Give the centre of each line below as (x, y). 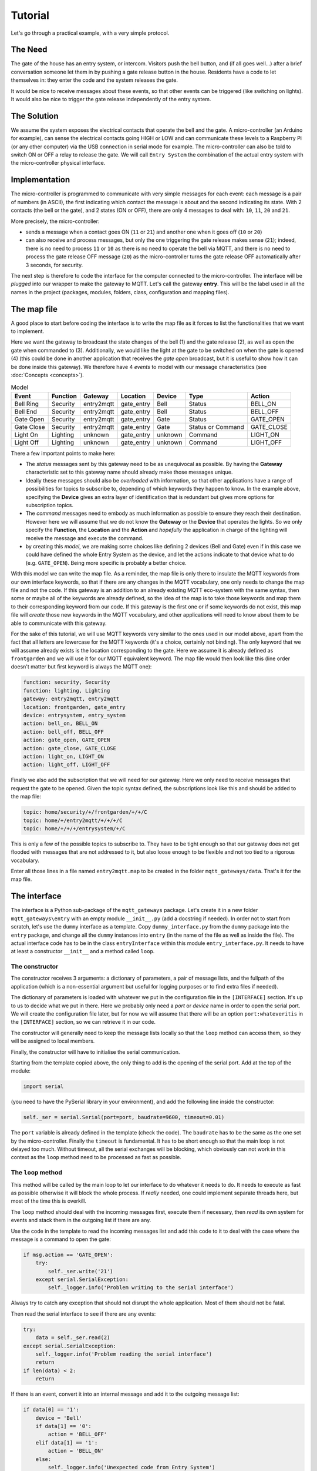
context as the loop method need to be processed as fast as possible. (96, 1157)
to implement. (27, 331)
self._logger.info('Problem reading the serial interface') (124, 1354)
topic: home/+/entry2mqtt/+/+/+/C (73, 820)
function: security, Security (67, 682)
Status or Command (216, 427)
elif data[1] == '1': (67, 1442)
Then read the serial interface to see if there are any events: (83, 1314)
